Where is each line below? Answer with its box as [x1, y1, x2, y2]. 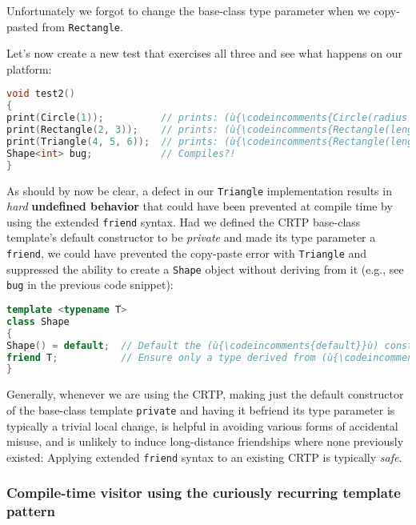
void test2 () [6, 88, 75, 100]
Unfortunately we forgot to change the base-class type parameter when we [6, 2, 370, 18]
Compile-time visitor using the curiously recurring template [6, 483, 401, 503]
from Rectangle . [42, 18, 123, 34]
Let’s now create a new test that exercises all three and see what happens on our [6, 45, 403, 62]
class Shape [6, 315, 70, 327]
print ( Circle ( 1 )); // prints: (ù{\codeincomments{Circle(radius [6, 112, 408, 124]
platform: [6, 60, 52, 77]
